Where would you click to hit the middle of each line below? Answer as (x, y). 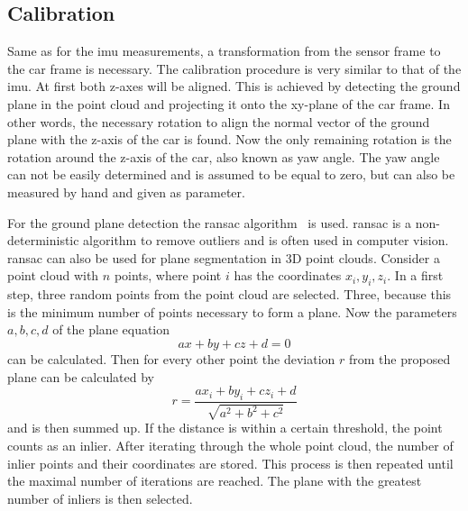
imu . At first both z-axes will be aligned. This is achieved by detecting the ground (234, 86)
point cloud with (53, 275)
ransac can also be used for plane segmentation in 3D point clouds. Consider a (224, 257)
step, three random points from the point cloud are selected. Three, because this (229, 294)
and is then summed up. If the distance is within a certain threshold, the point (225, 428)
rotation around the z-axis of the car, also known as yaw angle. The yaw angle (224, 156)
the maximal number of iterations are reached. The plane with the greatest (215, 481)
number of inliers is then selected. (100, 498)
